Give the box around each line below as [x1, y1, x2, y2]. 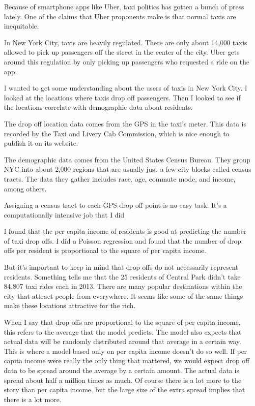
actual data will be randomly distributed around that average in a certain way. [4, 336, 241, 346]
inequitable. [4, 21, 39, 31]
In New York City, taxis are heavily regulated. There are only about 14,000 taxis [4, 37, 247, 47]
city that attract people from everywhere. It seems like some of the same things [4, 290, 243, 301]
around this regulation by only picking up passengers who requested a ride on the [4, 56, 250, 66]
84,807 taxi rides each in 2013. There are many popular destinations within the [4, 281, 242, 291]
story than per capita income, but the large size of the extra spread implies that [4, 384, 245, 395]
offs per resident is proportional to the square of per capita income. [4, 245, 206, 255]
